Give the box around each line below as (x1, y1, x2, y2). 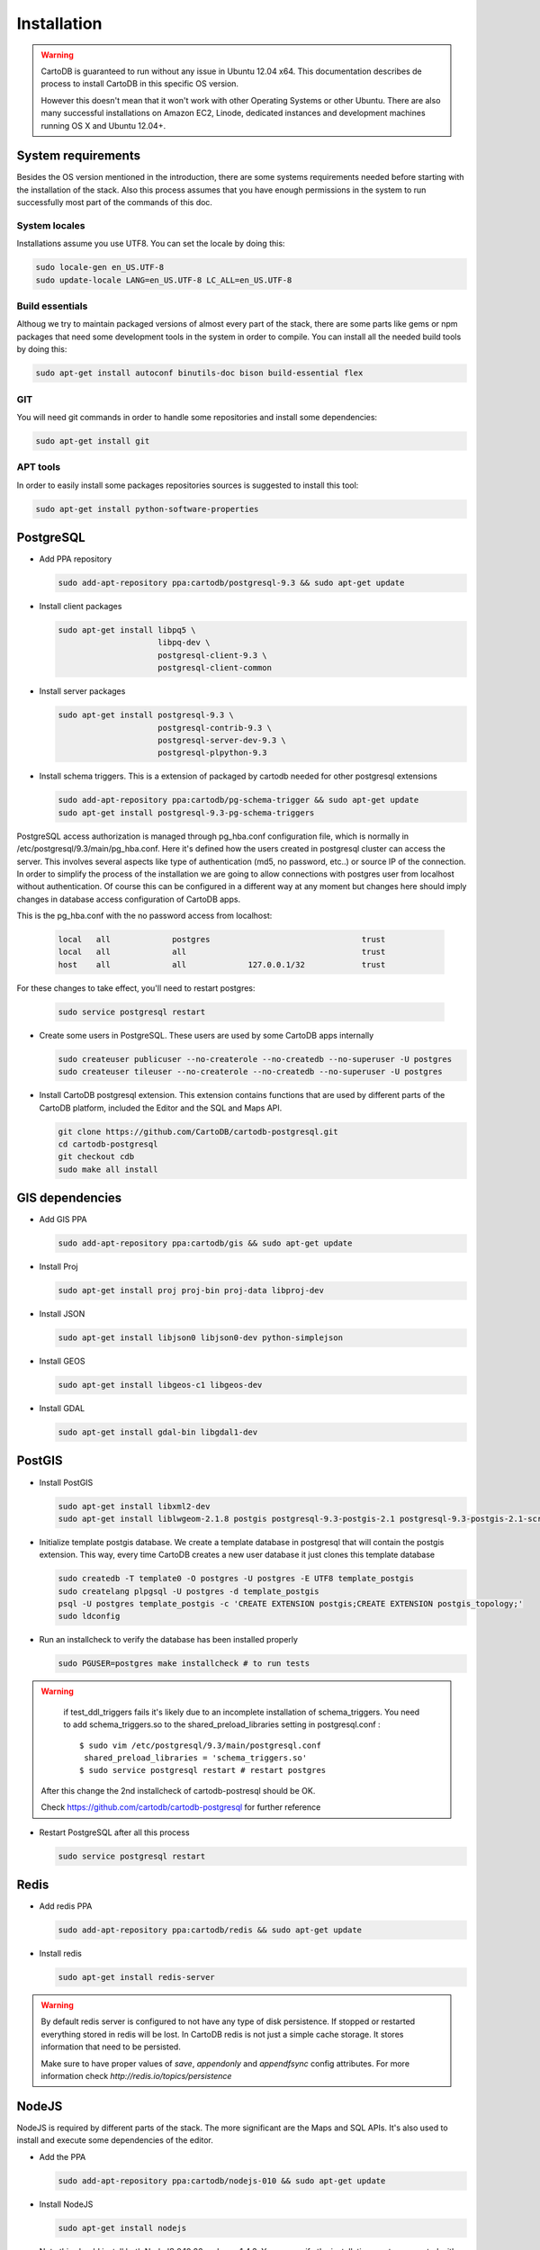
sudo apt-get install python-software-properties (35, 504, 259, 514)
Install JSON (39, 1309, 85, 1319)
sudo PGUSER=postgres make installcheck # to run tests (58, 1659, 310, 1669)
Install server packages (39, 686, 126, 697)
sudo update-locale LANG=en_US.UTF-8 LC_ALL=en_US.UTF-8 (35, 274, 292, 285)
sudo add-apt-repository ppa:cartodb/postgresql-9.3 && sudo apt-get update (58, 578, 405, 589)
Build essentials (16, 300, 88, 312)
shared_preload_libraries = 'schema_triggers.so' (84, 1753, 308, 1763)
